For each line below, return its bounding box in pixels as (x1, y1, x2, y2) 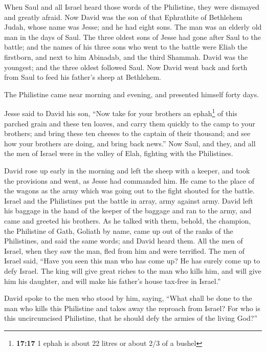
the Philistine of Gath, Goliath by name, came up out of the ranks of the (4, 225, 233, 236)
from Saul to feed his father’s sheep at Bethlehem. (4, 72, 161, 82)
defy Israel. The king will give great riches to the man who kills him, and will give (4, 265, 261, 276)
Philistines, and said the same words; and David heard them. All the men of (4, 235, 243, 246)
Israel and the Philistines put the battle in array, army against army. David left (4, 195, 253, 206)
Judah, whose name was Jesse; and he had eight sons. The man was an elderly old (4, 21, 262, 32)
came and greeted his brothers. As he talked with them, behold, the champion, (4, 215, 251, 226)
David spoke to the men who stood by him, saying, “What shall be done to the (4, 293, 252, 303)
